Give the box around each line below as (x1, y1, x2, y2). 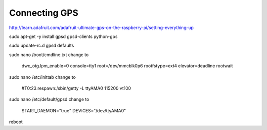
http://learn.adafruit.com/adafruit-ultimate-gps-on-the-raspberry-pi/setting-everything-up (9, 25, 194, 31)
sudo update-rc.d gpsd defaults (9, 42, 74, 49)
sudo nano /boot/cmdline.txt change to (9, 52, 89, 58)
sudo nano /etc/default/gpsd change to (9, 97, 89, 102)
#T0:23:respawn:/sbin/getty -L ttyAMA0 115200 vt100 (21, 85, 131, 91)
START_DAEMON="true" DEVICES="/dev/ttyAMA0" (21, 107, 126, 113)
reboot (9, 119, 23, 125)
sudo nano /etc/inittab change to (9, 74, 76, 80)
